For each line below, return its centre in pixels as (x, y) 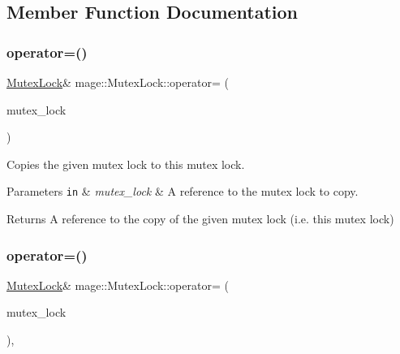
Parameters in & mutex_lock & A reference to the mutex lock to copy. (183, 191)
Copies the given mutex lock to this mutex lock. (126, 164)
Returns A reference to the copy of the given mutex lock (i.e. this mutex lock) (200, 219)
